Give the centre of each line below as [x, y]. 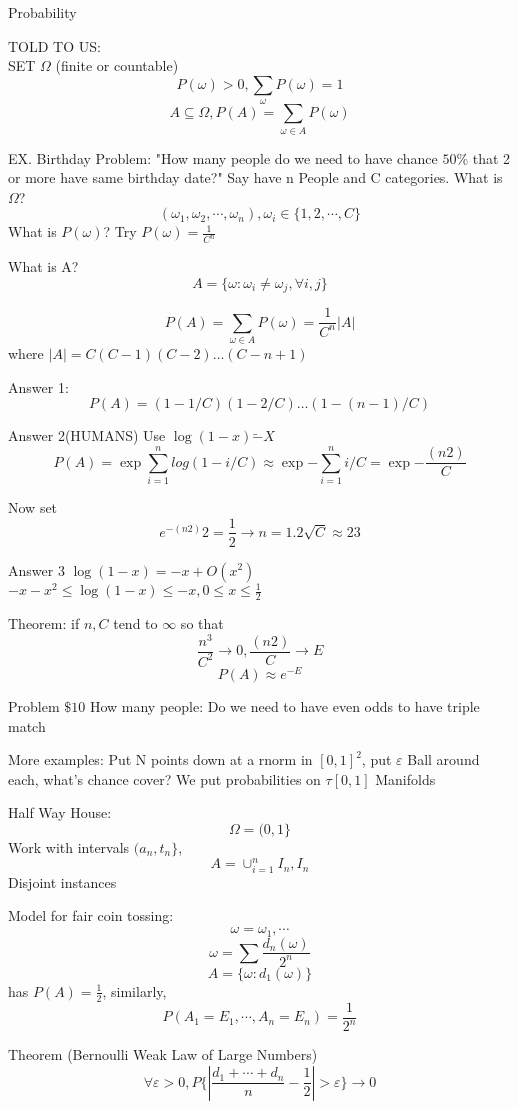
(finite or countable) [117, 65]
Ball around [443, 759]
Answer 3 [36, 569]
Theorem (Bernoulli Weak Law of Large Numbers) [163, 1054]
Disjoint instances [62, 881]
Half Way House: [60, 812]
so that [202, 622]
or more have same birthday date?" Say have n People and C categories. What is [255, 177]
